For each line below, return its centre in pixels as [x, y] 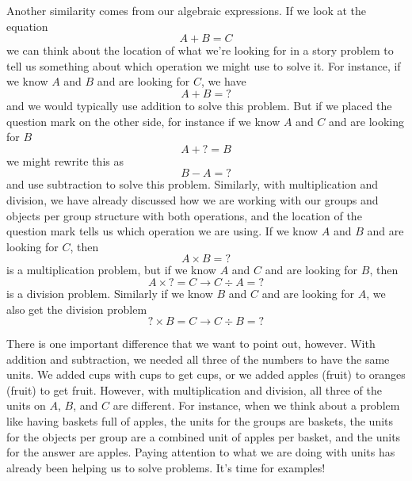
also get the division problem [77, 309]
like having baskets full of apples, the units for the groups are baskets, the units [200, 421]
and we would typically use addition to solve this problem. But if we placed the [199, 105]
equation [27, 26]
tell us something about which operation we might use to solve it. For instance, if [204, 65]
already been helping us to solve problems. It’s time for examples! [166, 467]
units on [26, 405]
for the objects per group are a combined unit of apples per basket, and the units [204, 436]
